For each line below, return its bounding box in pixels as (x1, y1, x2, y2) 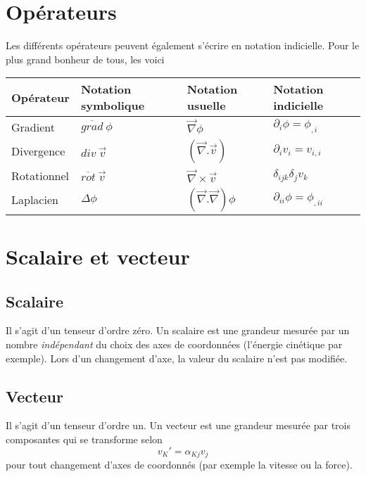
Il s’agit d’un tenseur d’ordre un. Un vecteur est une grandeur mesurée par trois (6, 418, 351, 433)
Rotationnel (11, 167, 70, 184)
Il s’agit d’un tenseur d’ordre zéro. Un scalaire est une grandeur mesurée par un (6, 323, 350, 338)
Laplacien (11, 191, 58, 208)
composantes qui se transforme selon (6, 432, 163, 446)
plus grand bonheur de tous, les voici (6, 51, 165, 66)
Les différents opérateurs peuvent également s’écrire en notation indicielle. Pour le (6, 38, 360, 53)
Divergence (11, 143, 65, 160)
